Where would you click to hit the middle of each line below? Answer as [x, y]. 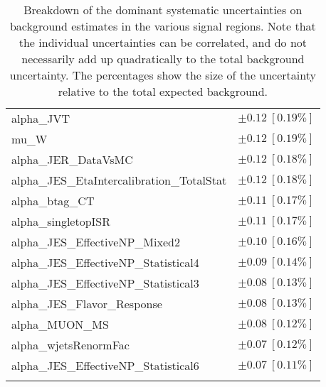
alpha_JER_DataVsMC [72, 159]
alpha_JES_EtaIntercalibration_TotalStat [119, 180]
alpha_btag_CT [53, 201]
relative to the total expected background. [163, 91]
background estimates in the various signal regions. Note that [163, 26]
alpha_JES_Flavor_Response [87, 304]
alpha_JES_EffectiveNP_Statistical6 [105, 365]
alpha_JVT [41, 118]
